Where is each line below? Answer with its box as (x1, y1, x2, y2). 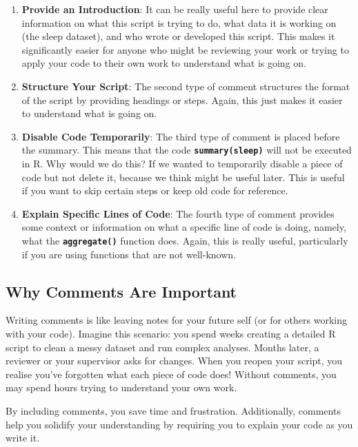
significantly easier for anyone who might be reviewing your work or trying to (21, 42, 349, 56)
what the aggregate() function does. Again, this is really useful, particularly (21, 233, 348, 247)
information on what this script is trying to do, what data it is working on (21, 15, 337, 30)
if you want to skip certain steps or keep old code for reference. (21, 183, 288, 198)
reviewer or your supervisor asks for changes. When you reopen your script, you (6, 353, 343, 368)
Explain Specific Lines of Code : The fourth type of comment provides (21, 206, 335, 220)
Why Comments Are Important (6, 280, 237, 302)
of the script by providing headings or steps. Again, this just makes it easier (21, 92, 343, 107)
